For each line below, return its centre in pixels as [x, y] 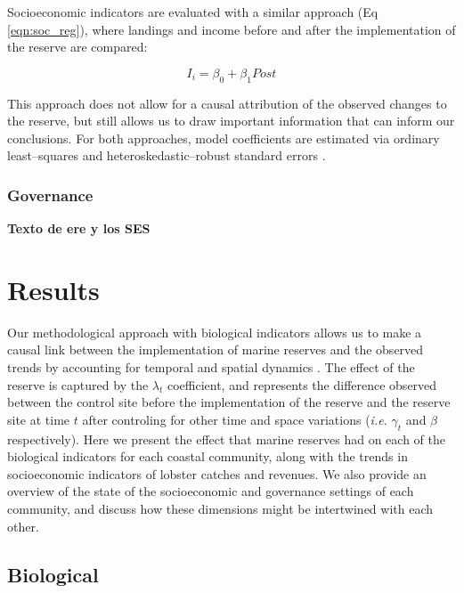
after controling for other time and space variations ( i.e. [235, 419]
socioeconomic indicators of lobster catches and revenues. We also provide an [217, 473]
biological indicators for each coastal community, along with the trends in [208, 456]
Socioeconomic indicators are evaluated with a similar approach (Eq [193, 12]
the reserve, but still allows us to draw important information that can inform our [231, 121]
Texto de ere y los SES [79, 228]
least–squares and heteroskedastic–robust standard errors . [167, 155]
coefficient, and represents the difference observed [302, 384]
